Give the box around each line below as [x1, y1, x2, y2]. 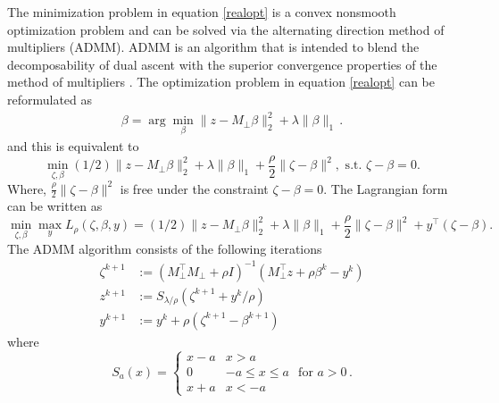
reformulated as [7, 89, 93, 108]
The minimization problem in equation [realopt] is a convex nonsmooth [7, 3, 396, 21]
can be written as [7, 197, 103, 215]
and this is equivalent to [7, 137, 139, 155]
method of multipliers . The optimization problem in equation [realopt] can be [7, 72, 435, 91]
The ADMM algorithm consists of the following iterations [7, 239, 322, 257]
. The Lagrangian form [323, 179, 448, 197]
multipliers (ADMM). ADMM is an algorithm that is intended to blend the [7, 38, 420, 56]
